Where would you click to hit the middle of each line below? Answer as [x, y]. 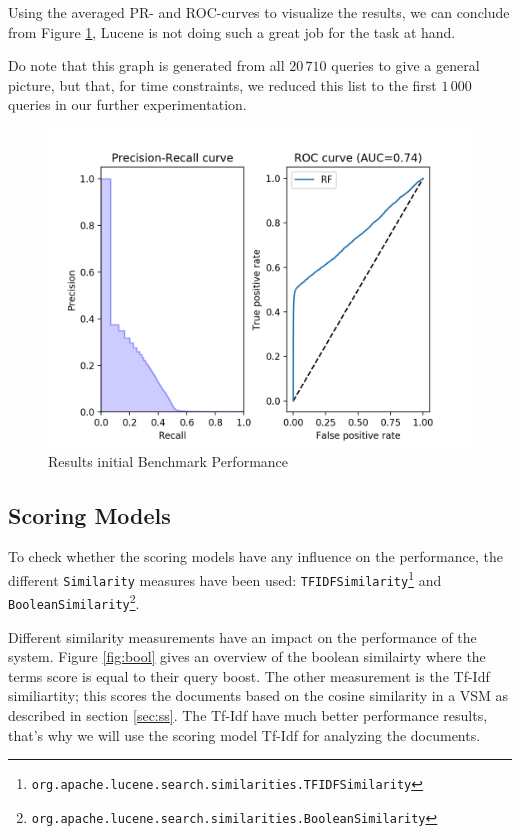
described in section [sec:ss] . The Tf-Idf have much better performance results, [248, 714]
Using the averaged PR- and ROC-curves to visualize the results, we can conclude [259, 12]
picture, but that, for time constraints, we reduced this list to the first [222, 84]
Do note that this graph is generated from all [146, 65]
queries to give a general [405, 65]
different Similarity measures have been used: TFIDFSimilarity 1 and [225, 578]
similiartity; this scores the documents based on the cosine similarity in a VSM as [258, 695]
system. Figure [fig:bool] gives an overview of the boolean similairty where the [247, 656]
